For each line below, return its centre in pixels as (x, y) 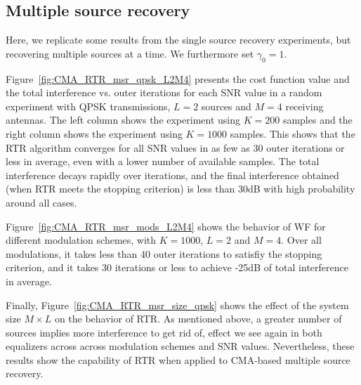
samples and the (317, 120)
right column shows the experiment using (94, 133)
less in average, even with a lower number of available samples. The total (163, 161)
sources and (226, 106)
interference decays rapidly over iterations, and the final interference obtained (172, 175)
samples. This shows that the (293, 133)
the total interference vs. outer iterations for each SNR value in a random (164, 92)
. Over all (301, 240)
